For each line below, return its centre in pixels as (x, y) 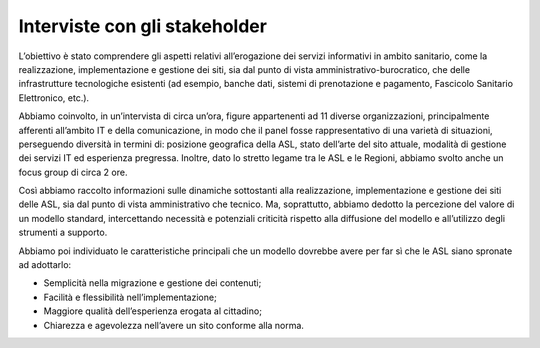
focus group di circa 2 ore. (73, 172)
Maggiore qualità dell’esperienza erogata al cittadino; (152, 311)
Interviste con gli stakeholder (142, 26)
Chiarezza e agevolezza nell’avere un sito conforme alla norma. (174, 325)
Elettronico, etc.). (54, 97)
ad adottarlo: (45, 265)
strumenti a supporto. (63, 232)
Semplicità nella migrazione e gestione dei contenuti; (152, 283)
